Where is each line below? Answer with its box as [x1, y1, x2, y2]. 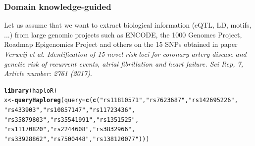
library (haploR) [4, 87, 57, 94]
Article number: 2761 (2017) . [4, 68, 92, 78]
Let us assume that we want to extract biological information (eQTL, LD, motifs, [4, 20, 252, 30]
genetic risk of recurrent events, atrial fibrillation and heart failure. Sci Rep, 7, [4, 58, 243, 69]
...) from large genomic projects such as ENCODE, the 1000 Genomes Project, [4, 29, 242, 39]
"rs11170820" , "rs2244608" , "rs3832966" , [4, 126, 135, 133]
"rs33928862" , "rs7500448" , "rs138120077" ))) [4, 136, 150, 143]
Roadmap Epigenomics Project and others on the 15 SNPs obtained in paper [4, 39, 238, 49]
